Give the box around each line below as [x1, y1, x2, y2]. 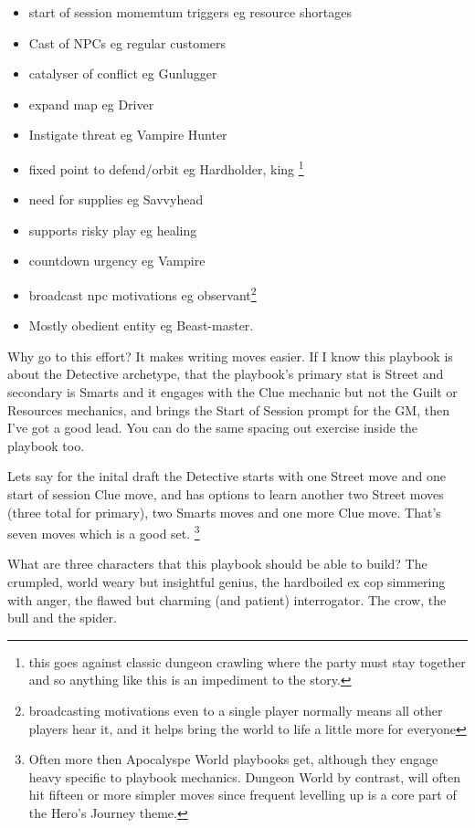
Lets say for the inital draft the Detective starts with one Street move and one [7, 466, 446, 486]
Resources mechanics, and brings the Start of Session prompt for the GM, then [7, 400, 449, 419]
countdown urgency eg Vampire [28, 251, 206, 270]
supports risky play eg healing [28, 220, 197, 239]
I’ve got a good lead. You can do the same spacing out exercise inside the [7, 418, 418, 437]
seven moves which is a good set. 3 [7, 521, 200, 542]
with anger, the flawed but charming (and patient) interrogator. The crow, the [7, 590, 447, 609]
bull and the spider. [7, 608, 117, 627]
